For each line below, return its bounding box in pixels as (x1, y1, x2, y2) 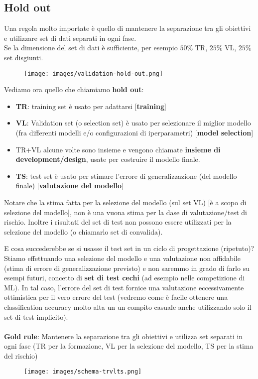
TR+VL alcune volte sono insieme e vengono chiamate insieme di (15, 144, 221, 154)
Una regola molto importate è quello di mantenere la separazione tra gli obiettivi (4, 23, 251, 33)
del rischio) (4, 350, 38, 361)
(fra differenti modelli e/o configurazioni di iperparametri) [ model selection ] (15, 127, 254, 138)
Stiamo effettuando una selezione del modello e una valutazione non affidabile (4, 253, 241, 263)
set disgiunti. (4, 52, 43, 62)
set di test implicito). (4, 311, 68, 322)
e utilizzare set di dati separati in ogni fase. (4, 32, 136, 43)
